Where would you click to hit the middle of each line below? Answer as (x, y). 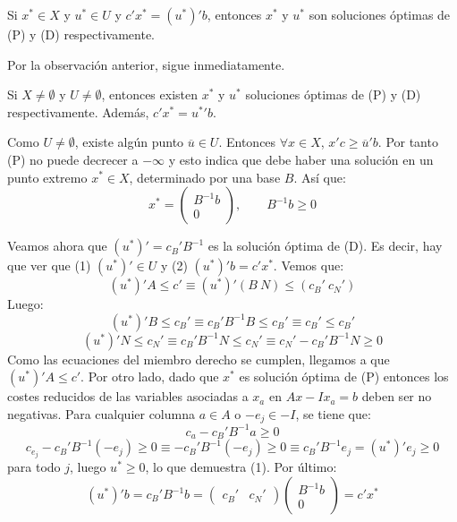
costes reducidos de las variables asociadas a (128, 396)
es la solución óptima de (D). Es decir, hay (325, 246)
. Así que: (320, 177)
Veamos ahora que (57, 246)
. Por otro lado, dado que (150, 377)
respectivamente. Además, (78, 111)
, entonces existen (149, 94)
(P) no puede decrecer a (73, 159)
